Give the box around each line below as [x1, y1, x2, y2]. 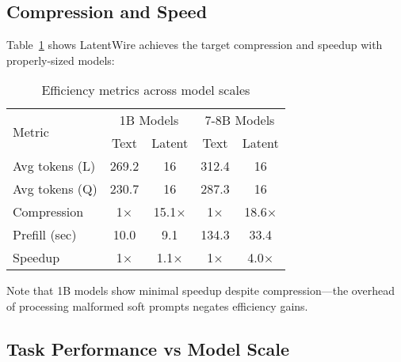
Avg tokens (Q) [13, 179, 97, 198]
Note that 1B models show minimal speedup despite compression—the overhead [6, 282, 395, 299]
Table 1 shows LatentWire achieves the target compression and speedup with [6, 36, 383, 53]
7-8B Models [204, 111, 275, 130]
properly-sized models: [6, 51, 115, 68]
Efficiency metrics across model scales [41, 81, 250, 100]
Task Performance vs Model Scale [6, 336, 290, 360]
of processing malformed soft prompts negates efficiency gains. [6, 297, 308, 314]
